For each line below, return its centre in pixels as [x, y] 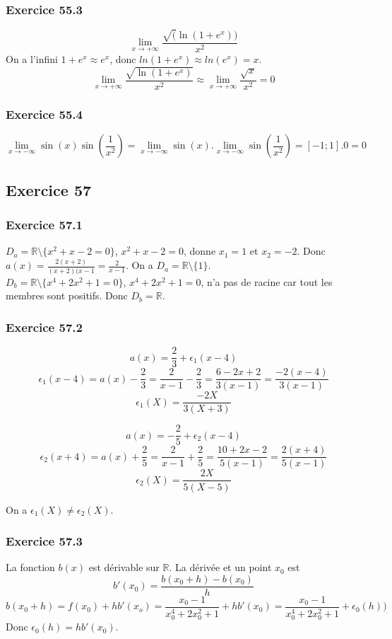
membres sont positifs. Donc [67, 295]
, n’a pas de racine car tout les [267, 281]
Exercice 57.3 [44, 541]
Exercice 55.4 [44, 114]
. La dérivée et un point [220, 567]
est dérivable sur [124, 567]
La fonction [30, 567]
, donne [200, 251]
